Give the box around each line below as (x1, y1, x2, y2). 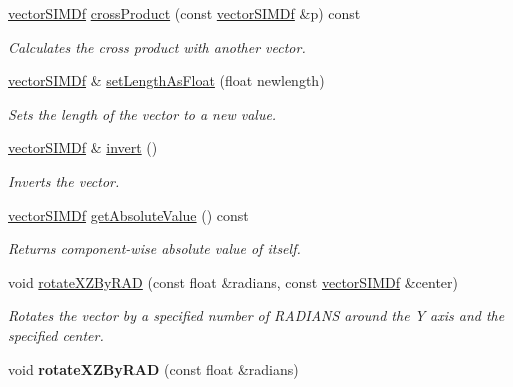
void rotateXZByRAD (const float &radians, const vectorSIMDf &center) (8, 271, 458, 292)
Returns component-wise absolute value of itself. (8, 238, 301, 259)
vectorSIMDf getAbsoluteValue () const (8, 204, 249, 225)
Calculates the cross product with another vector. (8, 36, 306, 57)
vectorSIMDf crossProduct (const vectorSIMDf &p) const (8, 3, 361, 23)
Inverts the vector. (8, 170, 120, 191)
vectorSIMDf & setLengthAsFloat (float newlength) (8, 70, 325, 91)
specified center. (8, 324, 104, 345)
